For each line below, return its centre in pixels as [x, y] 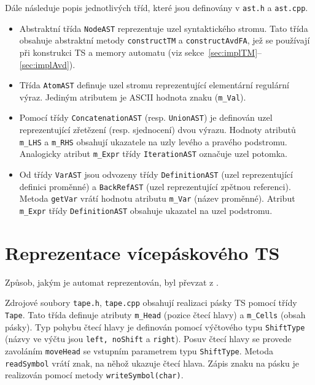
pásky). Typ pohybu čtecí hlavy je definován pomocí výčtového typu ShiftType [155, 326]
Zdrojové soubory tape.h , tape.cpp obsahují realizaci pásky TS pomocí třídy [151, 303]
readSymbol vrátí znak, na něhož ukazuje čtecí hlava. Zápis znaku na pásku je [152, 363]
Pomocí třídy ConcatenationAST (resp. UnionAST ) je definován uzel [146, 117]
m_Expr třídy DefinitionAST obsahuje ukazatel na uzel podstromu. [146, 210]
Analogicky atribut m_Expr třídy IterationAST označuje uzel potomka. [153, 154]
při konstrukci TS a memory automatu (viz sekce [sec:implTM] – [141, 52]
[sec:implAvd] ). [47, 64]
